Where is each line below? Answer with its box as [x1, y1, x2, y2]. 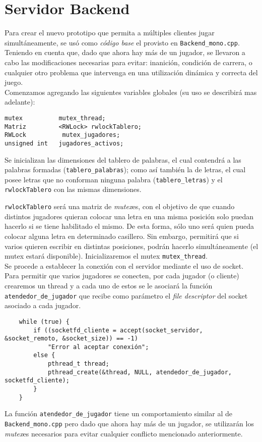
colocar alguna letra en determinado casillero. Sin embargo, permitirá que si [5, 230, 239, 241]
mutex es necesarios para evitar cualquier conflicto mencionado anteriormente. [5, 428, 243, 438]
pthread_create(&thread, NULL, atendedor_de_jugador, [47, 368, 232, 376]
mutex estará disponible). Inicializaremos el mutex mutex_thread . [5, 251, 208, 261]
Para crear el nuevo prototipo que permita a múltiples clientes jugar [5, 27, 215, 38]
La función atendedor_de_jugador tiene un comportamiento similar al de [5, 408, 232, 419]
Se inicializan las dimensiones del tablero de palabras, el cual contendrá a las [5, 154, 241, 165]
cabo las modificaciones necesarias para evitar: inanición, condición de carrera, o [5, 57, 252, 67]
